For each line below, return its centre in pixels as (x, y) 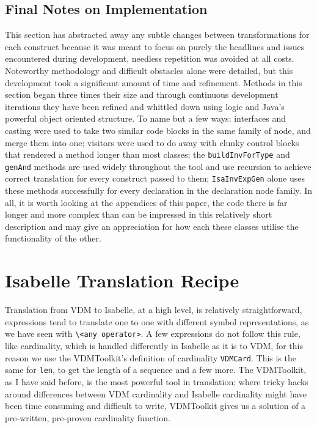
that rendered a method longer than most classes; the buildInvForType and (148, 154)
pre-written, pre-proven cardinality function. (88, 417)
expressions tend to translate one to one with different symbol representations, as (157, 321)
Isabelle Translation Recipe (122, 280)
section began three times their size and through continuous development (142, 94)
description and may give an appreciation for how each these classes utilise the (152, 226)
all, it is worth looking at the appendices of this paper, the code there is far (146, 202)
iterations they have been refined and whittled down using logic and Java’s (145, 106)
